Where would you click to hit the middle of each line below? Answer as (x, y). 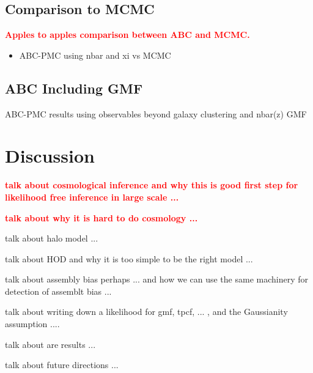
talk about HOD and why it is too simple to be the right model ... (129, 258)
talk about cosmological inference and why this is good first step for (152, 185)
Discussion (50, 156)
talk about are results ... (50, 344)
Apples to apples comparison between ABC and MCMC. (127, 35)
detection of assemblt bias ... (58, 291)
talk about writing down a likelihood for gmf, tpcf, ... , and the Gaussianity (146, 312)
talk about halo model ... (52, 238)
